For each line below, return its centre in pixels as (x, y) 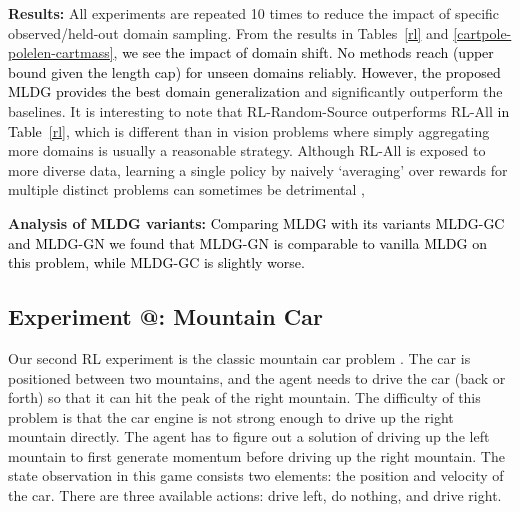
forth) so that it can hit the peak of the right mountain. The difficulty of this (244, 397)
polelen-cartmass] (61, 52)
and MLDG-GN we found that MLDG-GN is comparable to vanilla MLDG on (247, 242)
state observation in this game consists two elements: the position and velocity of (256, 475)
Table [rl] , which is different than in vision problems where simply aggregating (249, 130)
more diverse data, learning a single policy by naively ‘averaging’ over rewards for (258, 169)
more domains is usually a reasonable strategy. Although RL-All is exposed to (247, 150)
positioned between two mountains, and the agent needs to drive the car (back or (257, 377)
